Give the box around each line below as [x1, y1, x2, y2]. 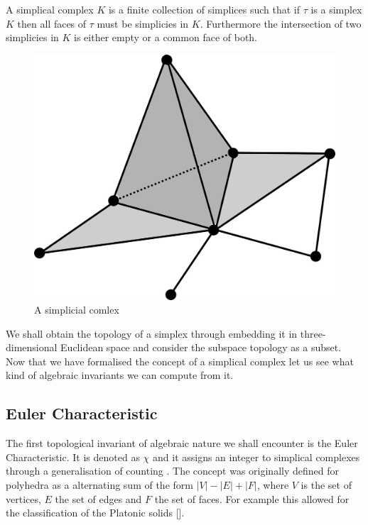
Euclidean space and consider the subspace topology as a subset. [60, 340, 342, 355]
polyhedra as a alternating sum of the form [6, 477, 193, 492]
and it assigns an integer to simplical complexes [153, 449, 360, 464]
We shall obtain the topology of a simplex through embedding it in [6, 326, 298, 341]
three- [300, 326, 326, 341]
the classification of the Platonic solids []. [6, 505, 185, 520]
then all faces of [17, 16, 87, 31]
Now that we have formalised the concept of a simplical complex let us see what [6, 353, 354, 368]
